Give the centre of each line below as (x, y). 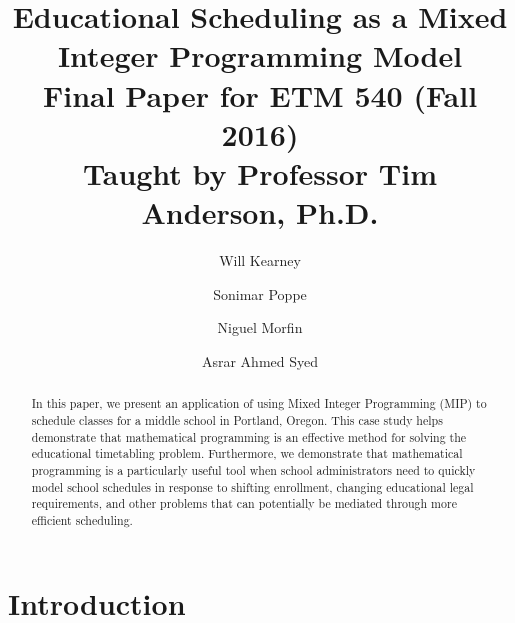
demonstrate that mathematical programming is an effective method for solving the (249, 436)
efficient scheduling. (82, 519)
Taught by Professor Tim (260, 172)
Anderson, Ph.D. (260, 212)
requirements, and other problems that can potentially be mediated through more (244, 503)
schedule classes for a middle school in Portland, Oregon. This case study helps (237, 419)
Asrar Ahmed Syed (260, 360)
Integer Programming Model (260, 55)
